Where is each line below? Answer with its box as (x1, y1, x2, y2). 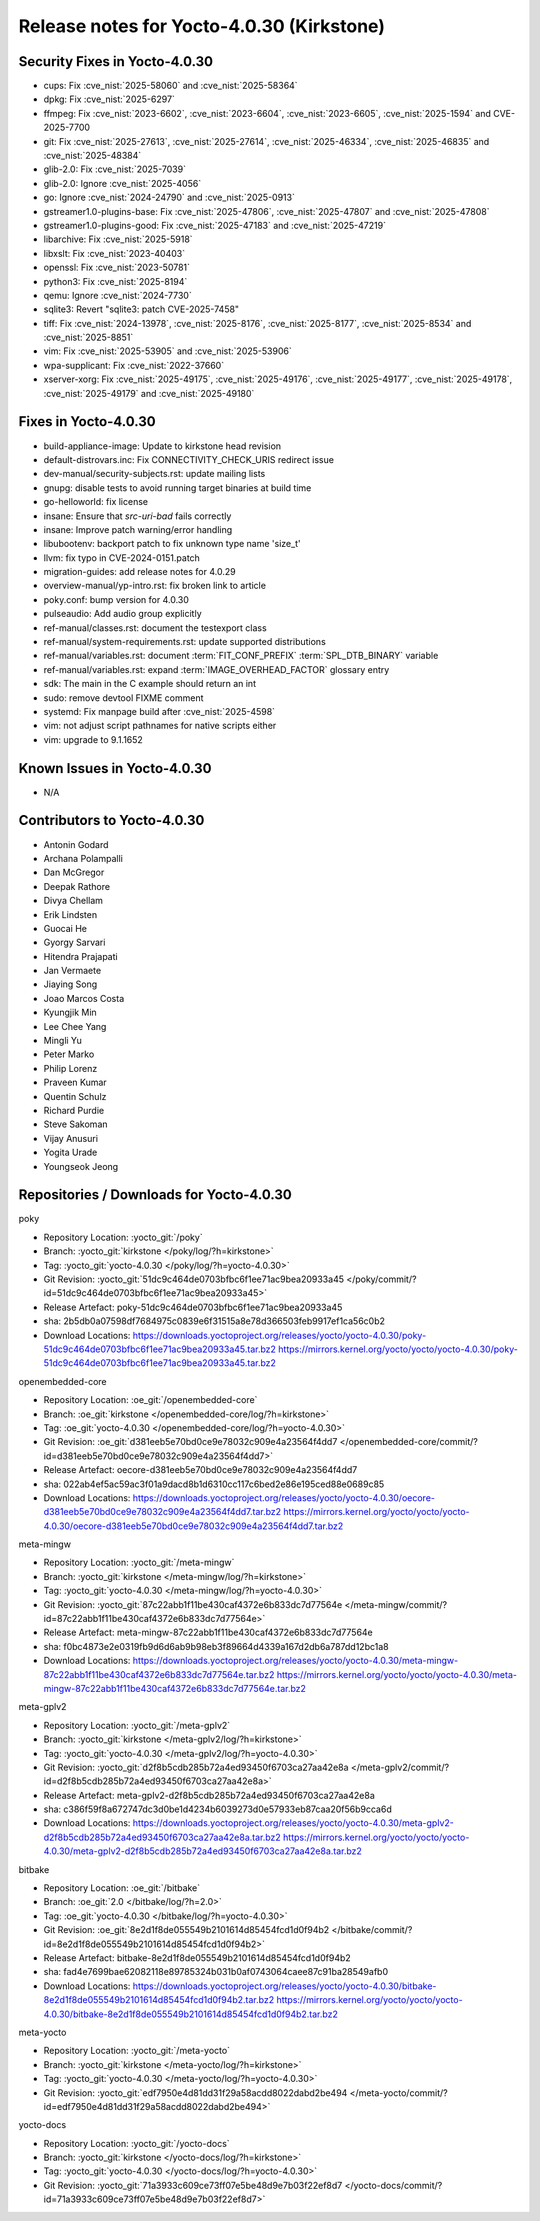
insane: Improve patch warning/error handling (43, 523, 233, 535)
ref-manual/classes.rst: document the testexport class (43, 621, 267, 634)
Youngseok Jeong (43, 1160, 119, 1172)
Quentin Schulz (43, 1090, 107, 1102)
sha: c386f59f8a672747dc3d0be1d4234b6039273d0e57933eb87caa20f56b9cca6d (43, 1803, 392, 1815)
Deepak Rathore (43, 880, 110, 892)
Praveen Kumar (43, 1076, 107, 1089)
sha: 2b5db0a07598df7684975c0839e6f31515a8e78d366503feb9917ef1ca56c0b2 (43, 1315, 385, 1327)
